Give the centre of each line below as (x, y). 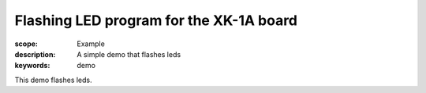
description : (35, 54)
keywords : (32, 66)
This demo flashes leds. (53, 80)
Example (91, 44)
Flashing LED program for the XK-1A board (156, 20)
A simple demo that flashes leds (129, 54)
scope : (26, 44)
